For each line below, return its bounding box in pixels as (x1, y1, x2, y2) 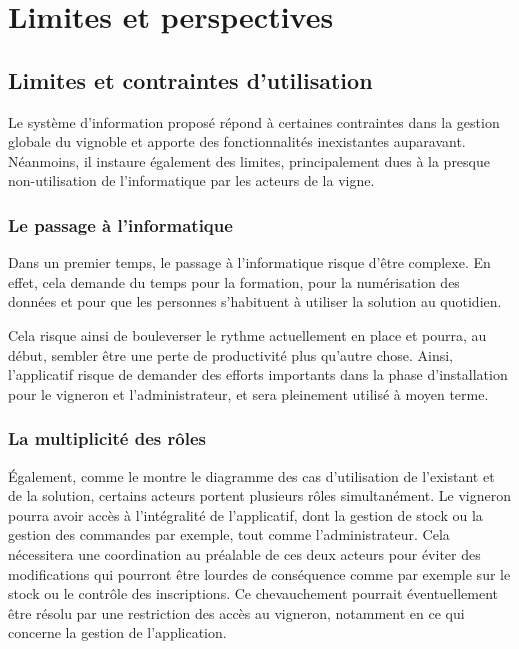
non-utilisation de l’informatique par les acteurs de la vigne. (8, 170, 375, 191)
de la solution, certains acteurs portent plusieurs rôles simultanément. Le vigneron (8, 485, 512, 506)
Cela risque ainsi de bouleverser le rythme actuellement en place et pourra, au (8, 324, 487, 345)
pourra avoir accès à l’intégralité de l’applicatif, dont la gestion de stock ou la (8, 504, 483, 525)
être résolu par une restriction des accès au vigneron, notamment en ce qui (8, 602, 465, 623)
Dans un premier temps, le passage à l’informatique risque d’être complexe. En (8, 252, 491, 273)
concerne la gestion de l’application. (8, 622, 227, 643)
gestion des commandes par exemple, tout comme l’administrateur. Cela (8, 524, 450, 545)
